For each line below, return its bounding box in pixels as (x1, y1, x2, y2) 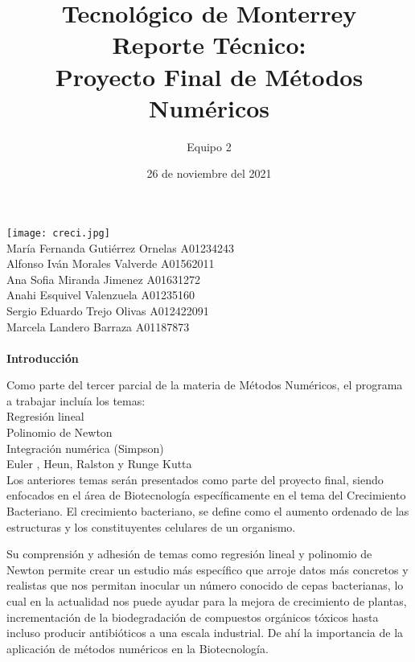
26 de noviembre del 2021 (146, 165, 272, 182)
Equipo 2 (187, 138, 232, 154)
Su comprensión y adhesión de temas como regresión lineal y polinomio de (6, 545, 372, 562)
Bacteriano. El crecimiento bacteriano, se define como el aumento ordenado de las (6, 503, 409, 520)
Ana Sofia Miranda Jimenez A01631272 (6, 270, 200, 287)
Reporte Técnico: (112, 28, 306, 61)
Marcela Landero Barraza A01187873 (6, 318, 190, 335)
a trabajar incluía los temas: (6, 392, 146, 409)
